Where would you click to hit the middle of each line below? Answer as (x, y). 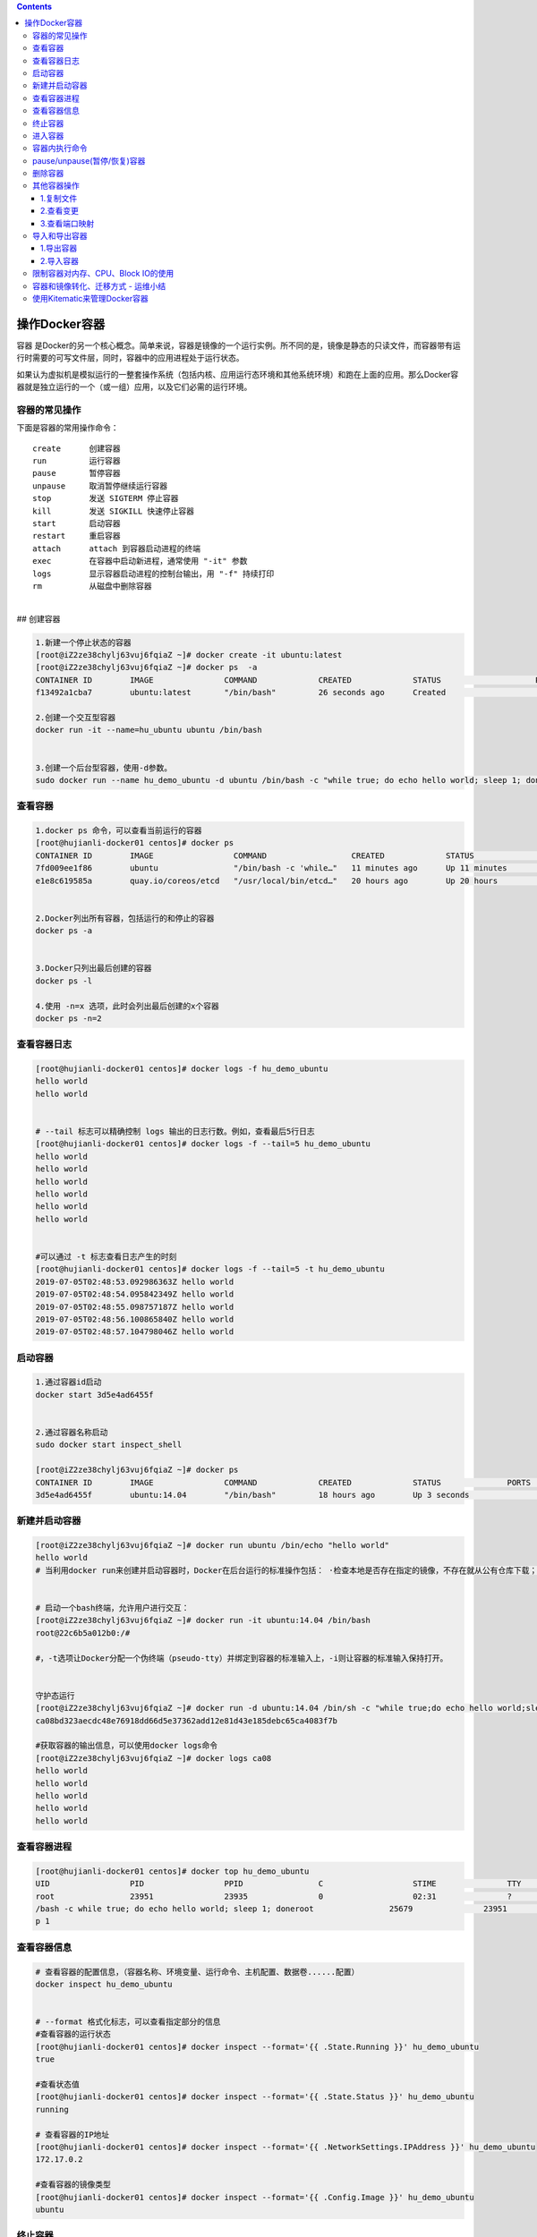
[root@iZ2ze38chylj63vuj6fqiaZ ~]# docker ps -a (146, 668)
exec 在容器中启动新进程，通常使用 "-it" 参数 (140, 561)
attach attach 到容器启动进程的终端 (117, 549)
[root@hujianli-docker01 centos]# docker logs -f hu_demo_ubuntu (182, 1069)
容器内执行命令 (60, 149)
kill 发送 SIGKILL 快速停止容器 (114, 511)
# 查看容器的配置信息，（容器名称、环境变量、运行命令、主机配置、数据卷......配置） (197, 1972)
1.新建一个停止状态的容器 (83, 642)
